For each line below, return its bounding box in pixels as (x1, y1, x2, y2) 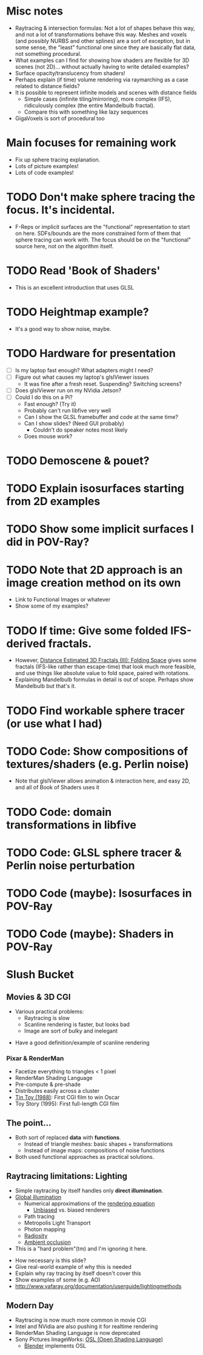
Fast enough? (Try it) (24, 400, 77, 407)
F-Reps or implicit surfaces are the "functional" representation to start (15, 223, 190, 230)
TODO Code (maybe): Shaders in (6, 927, 174, 941)
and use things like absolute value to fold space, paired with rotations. (15, 670, 190, 677)
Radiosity (24, 1232, 48, 1240)
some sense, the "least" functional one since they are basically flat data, (15, 44, 196, 51)
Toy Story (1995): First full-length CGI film (15, 1100, 119, 1107)
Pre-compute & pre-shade (15, 1081, 81, 1088)
